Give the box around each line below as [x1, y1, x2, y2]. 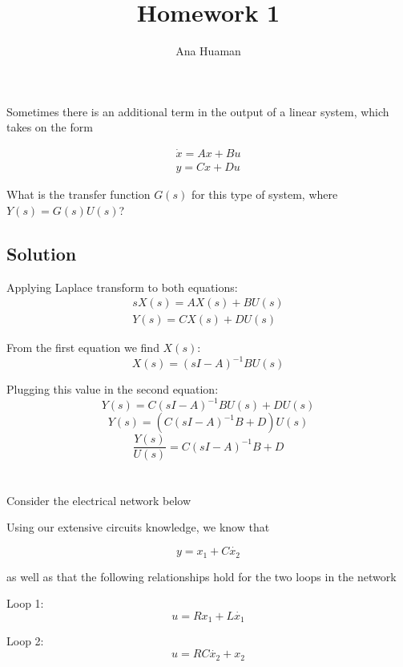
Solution [6, 241, 77, 265]
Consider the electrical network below [6, 491, 191, 508]
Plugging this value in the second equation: [6, 381, 219, 398]
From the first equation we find [6, 339, 159, 356]
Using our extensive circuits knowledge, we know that [6, 519, 270, 536]
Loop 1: [6, 595, 44, 612]
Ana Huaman [175, 42, 241, 59]
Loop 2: [6, 633, 44, 649]
